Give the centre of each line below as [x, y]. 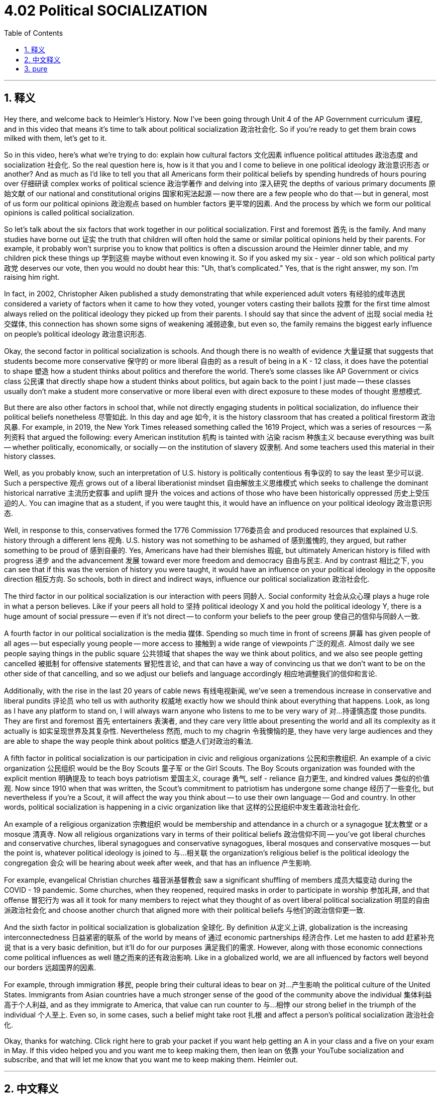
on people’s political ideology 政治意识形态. [75, 334]
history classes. [30, 456]
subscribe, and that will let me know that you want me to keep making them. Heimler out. [151, 1059]
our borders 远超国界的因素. [50, 967]
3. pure [36, 68]
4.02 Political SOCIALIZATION [106, 11]
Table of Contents [34, 33]
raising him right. [32, 277]
